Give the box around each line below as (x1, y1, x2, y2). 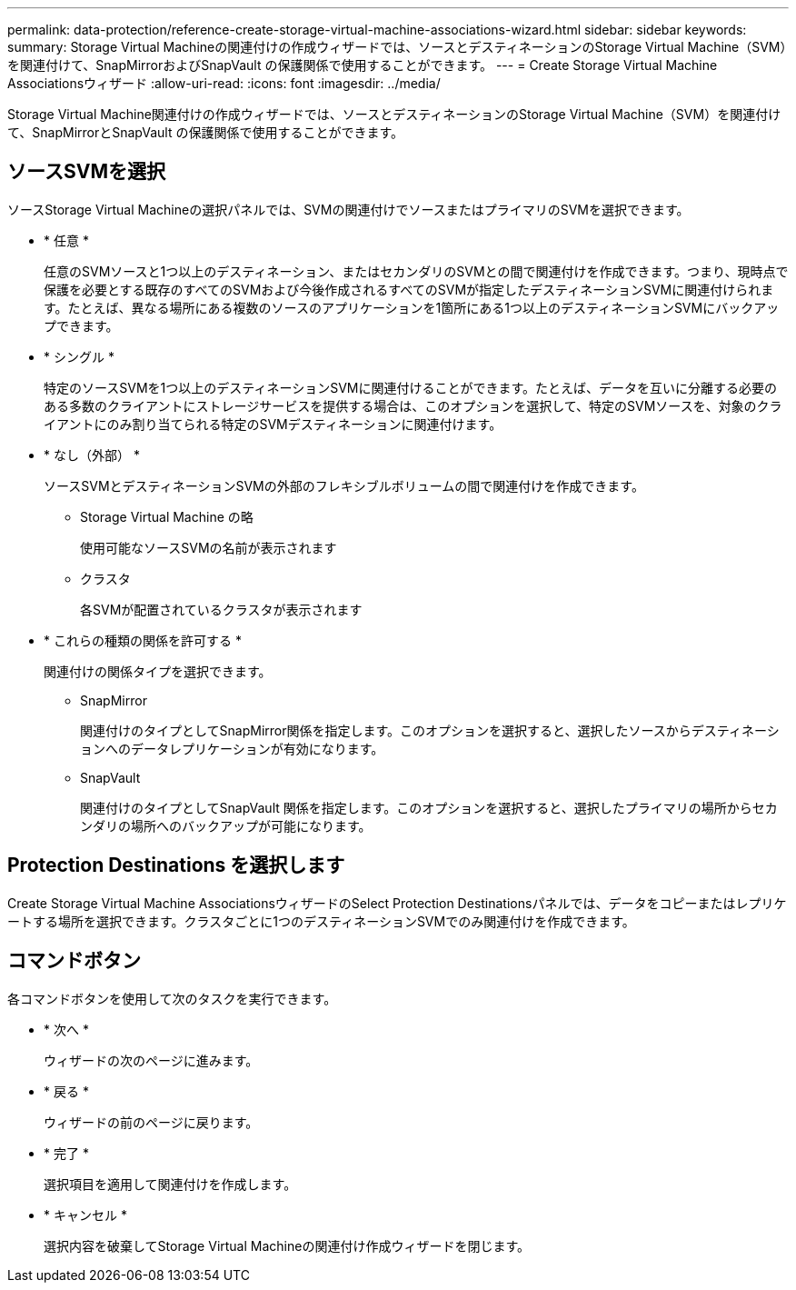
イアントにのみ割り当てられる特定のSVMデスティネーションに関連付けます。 (44, 415, 502, 432)
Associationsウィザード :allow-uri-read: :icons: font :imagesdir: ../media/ (7, 75, 441, 91)
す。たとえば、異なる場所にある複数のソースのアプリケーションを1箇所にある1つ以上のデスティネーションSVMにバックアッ (44, 299, 780, 315)
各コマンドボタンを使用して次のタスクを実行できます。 (7, 990, 337, 1006)
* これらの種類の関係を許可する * (44, 632, 242, 648)
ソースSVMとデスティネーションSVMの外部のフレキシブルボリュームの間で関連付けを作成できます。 (44, 477, 644, 494)
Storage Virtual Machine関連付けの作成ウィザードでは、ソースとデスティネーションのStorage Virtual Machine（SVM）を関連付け (7, 106, 781, 122)
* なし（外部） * (44, 446, 140, 463)
